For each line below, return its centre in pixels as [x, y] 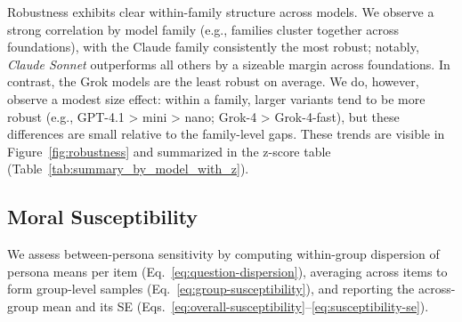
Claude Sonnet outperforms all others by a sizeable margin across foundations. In [229, 64]
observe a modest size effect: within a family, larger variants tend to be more [216, 98]
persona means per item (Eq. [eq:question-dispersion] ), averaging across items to [227, 271]
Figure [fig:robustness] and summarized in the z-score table [169, 151]
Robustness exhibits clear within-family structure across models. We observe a [221, 12]
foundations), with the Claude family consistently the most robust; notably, [213, 47]
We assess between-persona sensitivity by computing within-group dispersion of [223, 254]
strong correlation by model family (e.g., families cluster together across [203, 29]
